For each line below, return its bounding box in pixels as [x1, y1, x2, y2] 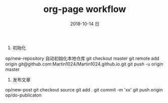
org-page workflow [43, 4, 126, 15]
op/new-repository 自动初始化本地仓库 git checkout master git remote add [5, 55, 159, 61]
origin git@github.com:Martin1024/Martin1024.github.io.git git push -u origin [5, 61, 163, 67]
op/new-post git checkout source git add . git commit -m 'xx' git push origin [5, 86, 163, 92]
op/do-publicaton [5, 92, 42, 98]
